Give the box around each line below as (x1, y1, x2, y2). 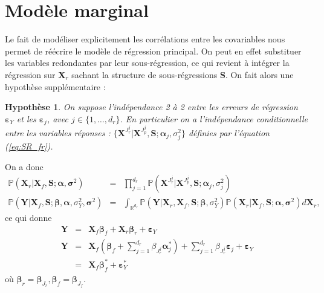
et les (16, 112, 36, 125)
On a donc (5, 160, 44, 173)
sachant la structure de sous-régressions (71, 68, 218, 81)
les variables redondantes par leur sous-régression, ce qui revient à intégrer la (5, 56, 290, 69)
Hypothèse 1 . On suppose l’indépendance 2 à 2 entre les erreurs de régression (5, 100, 298, 113)
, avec (47, 112, 68, 125)
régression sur (5, 68, 56, 81)
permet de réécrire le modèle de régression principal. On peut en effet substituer (5, 44, 302, 57)
